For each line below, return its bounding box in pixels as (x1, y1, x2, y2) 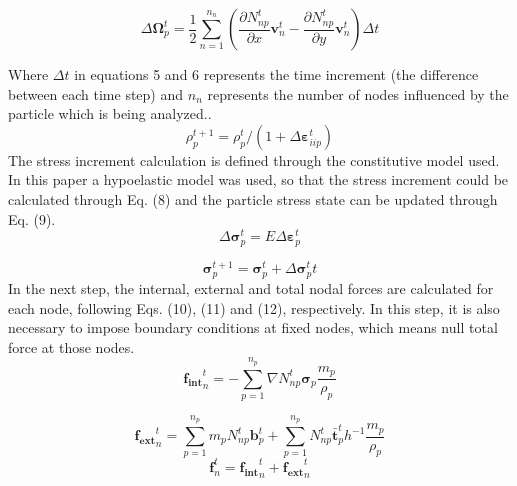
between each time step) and (8, 83, 184, 104)
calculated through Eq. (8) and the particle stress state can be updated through (8, 188, 498, 209)
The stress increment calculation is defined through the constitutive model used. (8, 149, 500, 170)
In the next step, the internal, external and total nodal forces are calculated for (8, 277, 494, 298)
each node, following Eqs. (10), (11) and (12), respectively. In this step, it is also (8, 297, 500, 318)
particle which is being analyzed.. (8, 103, 212, 124)
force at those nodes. (8, 336, 135, 357)
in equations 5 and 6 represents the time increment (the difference (74, 64, 479, 84)
